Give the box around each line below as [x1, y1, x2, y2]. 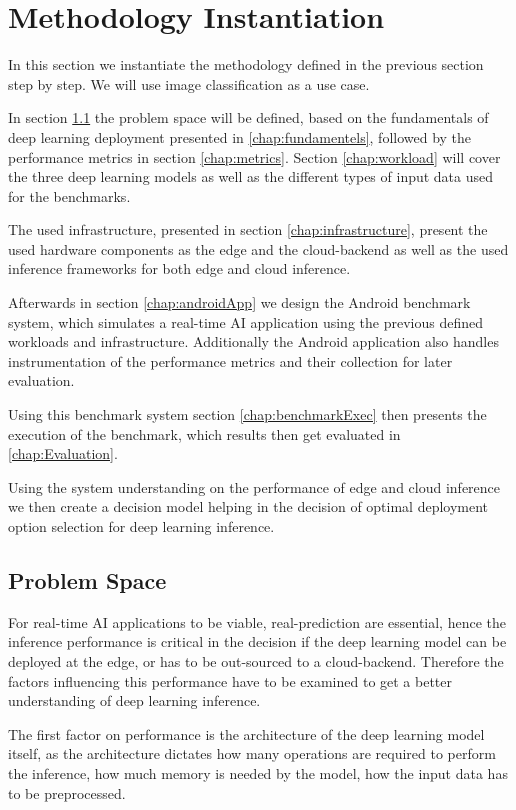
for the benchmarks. [8, 185, 131, 206]
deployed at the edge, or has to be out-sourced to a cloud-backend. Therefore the [8, 650, 504, 671]
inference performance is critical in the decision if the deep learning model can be [8, 631, 507, 652]
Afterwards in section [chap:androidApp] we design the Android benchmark [8, 292, 471, 313]
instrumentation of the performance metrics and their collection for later [8, 350, 453, 371]
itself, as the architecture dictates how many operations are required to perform [8, 743, 496, 764]
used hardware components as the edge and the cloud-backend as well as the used [8, 238, 509, 259]
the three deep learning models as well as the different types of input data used [8, 166, 494, 187]
